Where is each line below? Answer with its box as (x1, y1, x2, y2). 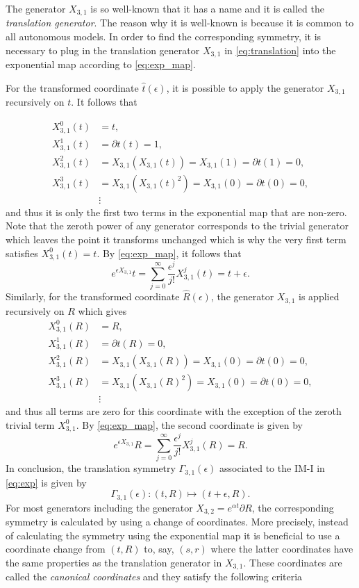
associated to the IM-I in (219, 461, 325, 475)
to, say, (144, 541, 174, 556)
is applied (299, 289, 340, 304)
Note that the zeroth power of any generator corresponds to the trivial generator (6, 218, 349, 233)
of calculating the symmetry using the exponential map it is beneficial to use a (6, 528, 340, 542)
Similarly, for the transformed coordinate (6, 289, 180, 304)
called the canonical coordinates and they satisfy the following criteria (6, 569, 303, 584)
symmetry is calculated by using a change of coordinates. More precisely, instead (6, 514, 349, 529)
